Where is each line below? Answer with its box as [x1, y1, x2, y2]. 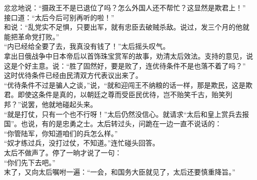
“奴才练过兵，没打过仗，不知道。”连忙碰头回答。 [4, 138, 160, 148]
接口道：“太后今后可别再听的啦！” [4, 12, 115, 22]
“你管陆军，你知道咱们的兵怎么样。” [4, 128, 118, 138]
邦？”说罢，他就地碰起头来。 [4, 99, 97, 109]
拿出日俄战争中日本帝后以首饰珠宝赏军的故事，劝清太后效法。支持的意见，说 [4, 50, 253, 61]
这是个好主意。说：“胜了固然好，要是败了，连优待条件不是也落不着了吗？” [4, 60, 246, 71]
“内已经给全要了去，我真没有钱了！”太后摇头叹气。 [4, 41, 170, 51]
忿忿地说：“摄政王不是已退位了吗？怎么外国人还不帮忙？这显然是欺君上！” [4, 2, 246, 12]
